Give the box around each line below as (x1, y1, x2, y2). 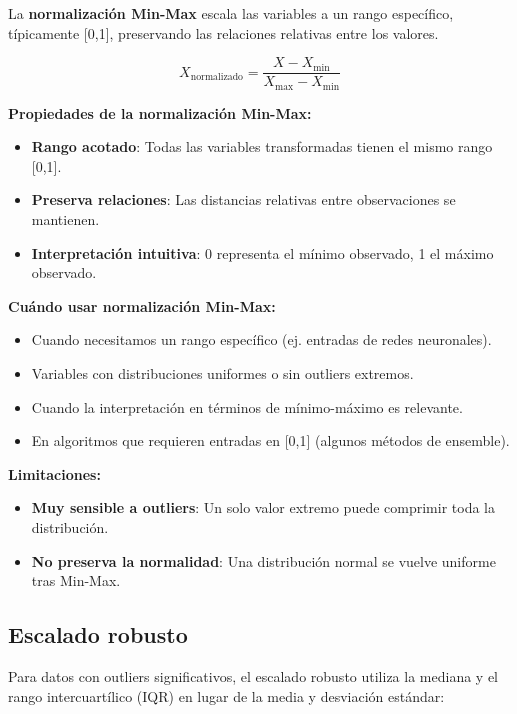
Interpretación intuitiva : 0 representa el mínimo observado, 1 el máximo (31, 242, 494, 263)
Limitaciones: (8, 463, 101, 484)
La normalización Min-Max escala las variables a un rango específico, (8, 3, 454, 23)
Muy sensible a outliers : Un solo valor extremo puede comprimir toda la (31, 497, 495, 518)
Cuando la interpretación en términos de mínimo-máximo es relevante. (31, 396, 463, 417)
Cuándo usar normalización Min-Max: (8, 295, 276, 316)
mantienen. (31, 209, 100, 230)
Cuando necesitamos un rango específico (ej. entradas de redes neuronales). (31, 329, 492, 350)
